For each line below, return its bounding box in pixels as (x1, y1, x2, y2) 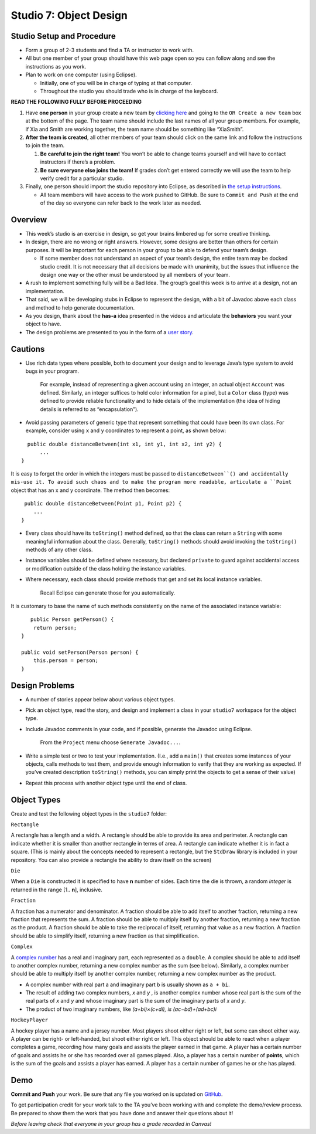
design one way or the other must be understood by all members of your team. (40, 271, 231, 278)
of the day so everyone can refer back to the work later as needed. (40, 199, 202, 206)
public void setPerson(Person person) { (21, 649, 139, 656)
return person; (33, 624, 77, 631)
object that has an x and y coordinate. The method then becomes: (11, 487, 170, 494)
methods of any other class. (25, 546, 93, 554)
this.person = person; (33, 657, 99, 664)
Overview (11, 215, 47, 225)
